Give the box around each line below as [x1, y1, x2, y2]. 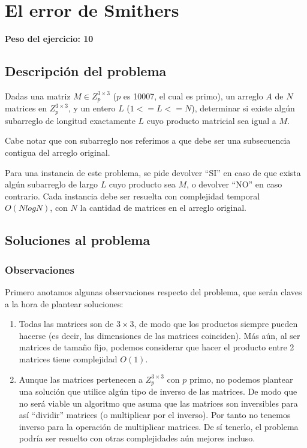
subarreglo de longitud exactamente [5, 114, 136, 126]
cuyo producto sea [109, 178, 176, 190]
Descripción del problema [5, 62, 167, 80]
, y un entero [68, 102, 116, 114]
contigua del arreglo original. [5, 146, 110, 159]
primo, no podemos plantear [189, 373, 293, 385]
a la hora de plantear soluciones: [5, 297, 124, 310]
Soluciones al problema [5, 231, 151, 249]
